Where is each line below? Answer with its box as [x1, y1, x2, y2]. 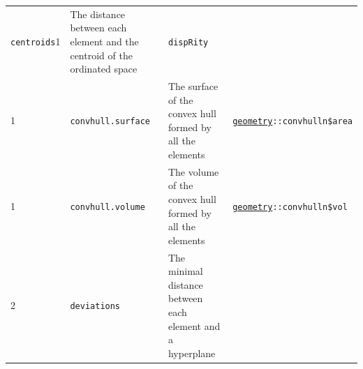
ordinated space [70, 61, 138, 76]
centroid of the [70, 47, 133, 62]
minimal [168, 264, 203, 278]
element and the [70, 33, 139, 48]
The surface [168, 78, 218, 93]
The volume [168, 164, 219, 179]
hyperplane [168, 345, 216, 360]
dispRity [168, 37, 209, 47]
